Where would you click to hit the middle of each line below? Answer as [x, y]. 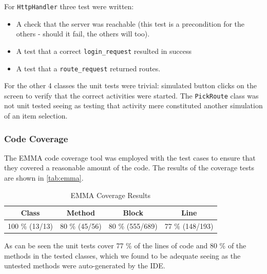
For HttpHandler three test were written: [69, 6]
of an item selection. [36, 115]
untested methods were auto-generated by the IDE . [85, 266]
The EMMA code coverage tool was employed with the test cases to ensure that [130, 157]
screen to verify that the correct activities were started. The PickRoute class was [131, 95]
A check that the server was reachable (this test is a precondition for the [130, 23]
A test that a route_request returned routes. [88, 68]
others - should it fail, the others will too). [83, 34]
